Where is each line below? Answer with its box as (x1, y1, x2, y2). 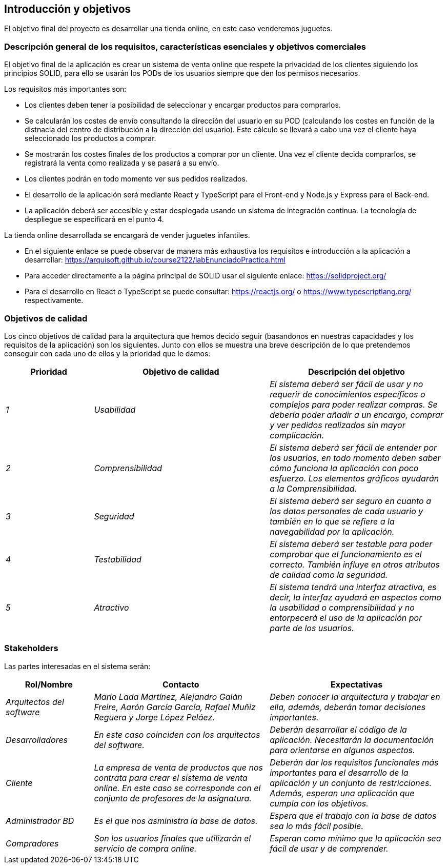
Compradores (6, 838, 59, 849)
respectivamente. (25, 296, 84, 305)
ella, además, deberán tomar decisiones (270, 701, 426, 712)
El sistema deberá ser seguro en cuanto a (270, 495, 432, 506)
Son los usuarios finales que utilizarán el (94, 833, 251, 843)
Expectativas (331, 679, 383, 690)
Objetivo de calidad (142, 366, 219, 377)
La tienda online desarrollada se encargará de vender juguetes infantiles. (4, 231, 250, 240)
